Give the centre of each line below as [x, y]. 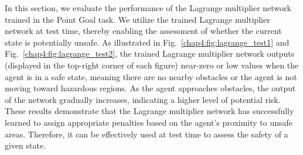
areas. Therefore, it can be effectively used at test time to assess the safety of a [147, 134]
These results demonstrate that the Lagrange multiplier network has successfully [149, 111]
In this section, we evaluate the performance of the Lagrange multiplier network [148, 8]
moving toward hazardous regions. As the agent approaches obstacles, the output [150, 88]
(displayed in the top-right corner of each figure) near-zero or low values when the [152, 65]
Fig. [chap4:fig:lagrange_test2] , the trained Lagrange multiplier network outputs [150, 54]
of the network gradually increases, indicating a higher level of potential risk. [143, 99]
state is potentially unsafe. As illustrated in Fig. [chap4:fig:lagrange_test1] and [147, 42]
